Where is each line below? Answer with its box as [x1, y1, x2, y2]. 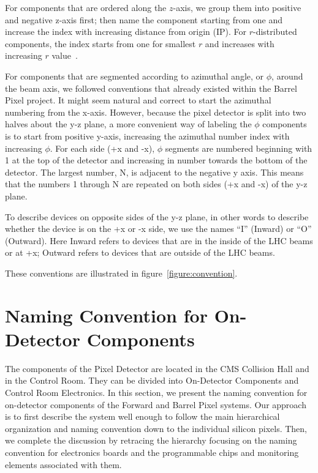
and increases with [205, 37, 274, 50]
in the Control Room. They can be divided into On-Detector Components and [5, 374, 299, 387]
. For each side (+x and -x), [50, 141, 155, 154]
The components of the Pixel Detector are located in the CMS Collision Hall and [5, 362, 309, 374]
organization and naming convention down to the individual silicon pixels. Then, [5, 422, 307, 434]
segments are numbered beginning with [165, 141, 312, 154]
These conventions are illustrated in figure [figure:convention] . [5, 266, 238, 279]
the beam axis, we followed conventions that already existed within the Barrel [5, 81, 297, 94]
